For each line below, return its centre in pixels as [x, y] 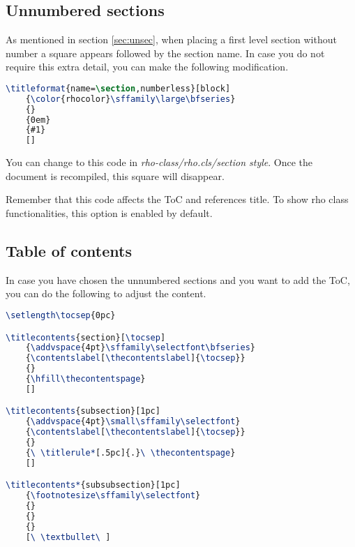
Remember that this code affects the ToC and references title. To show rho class [177, 199]
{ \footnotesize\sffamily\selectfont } [113, 496]
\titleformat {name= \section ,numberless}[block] [118, 88]
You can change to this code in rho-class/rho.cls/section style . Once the [159, 162]
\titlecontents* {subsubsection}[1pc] [93, 485]
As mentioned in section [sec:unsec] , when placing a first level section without [171, 39]
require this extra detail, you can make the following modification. [147, 67]
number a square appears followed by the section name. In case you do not [165, 53]
